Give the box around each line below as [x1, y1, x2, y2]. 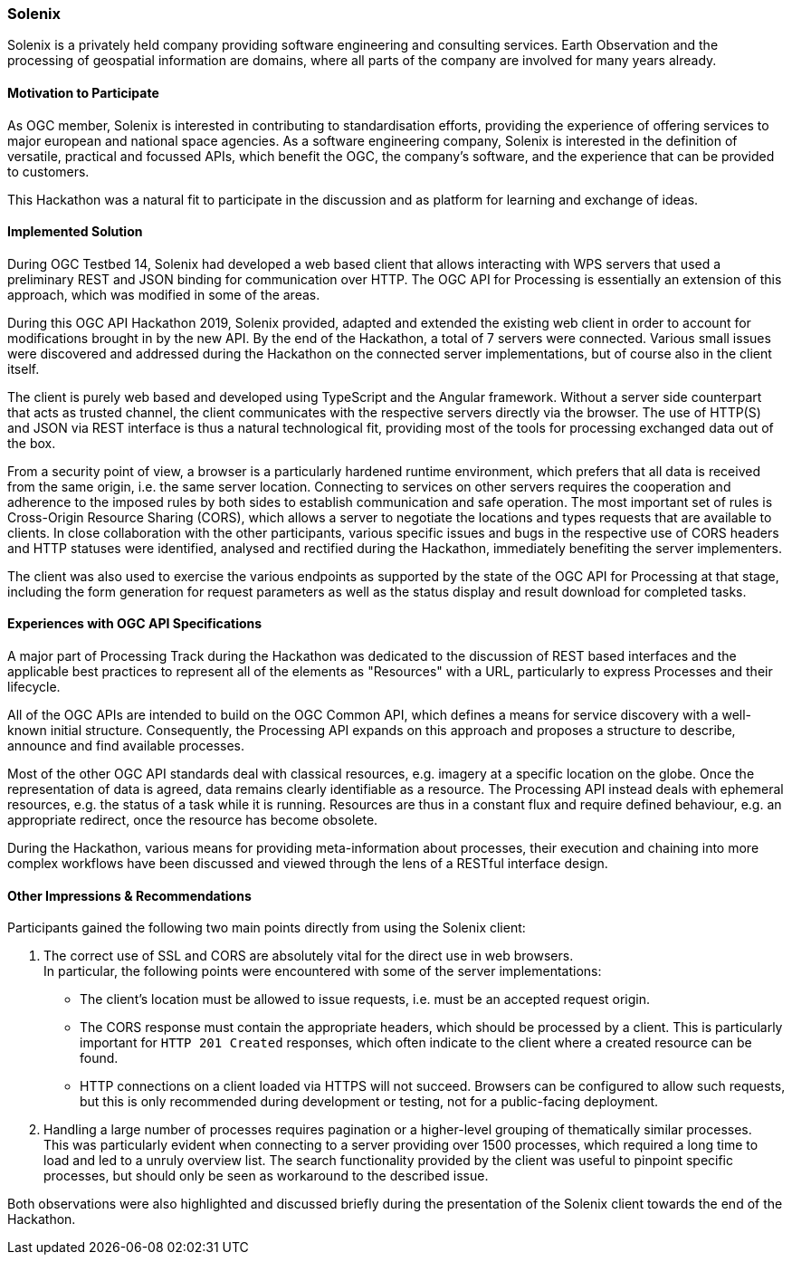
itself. [7, 360, 40, 377]
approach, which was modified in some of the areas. [7, 286, 320, 302]
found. [80, 1050, 119, 1066]
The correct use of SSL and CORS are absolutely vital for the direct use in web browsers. [43, 948, 574, 964]
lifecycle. [7, 679, 61, 695]
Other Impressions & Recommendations [7, 887, 252, 903]
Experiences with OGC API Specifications [7, 616, 262, 632]
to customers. [7, 163, 90, 179]
